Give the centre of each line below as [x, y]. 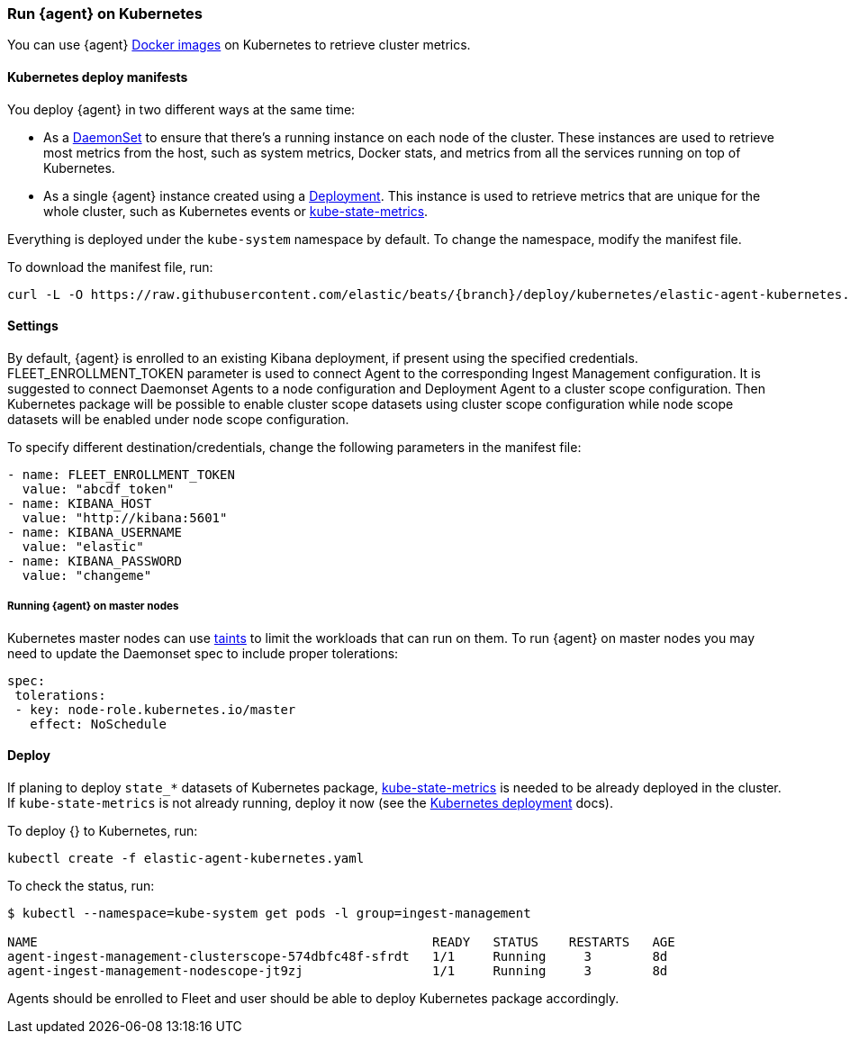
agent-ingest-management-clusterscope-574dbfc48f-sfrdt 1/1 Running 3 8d [338, 956]
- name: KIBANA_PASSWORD [95, 561]
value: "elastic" [83, 546]
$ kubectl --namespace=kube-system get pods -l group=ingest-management [269, 913]
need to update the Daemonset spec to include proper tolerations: [203, 653]
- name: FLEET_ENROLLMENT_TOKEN [121, 474]
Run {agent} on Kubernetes [105, 14]
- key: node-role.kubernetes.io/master [155, 709]
